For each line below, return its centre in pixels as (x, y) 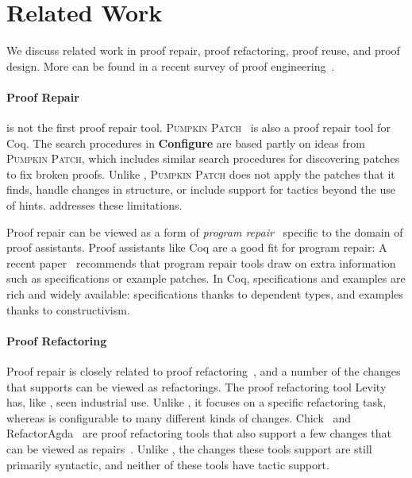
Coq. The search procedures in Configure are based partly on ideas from (186, 143)
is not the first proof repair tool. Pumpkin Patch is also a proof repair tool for (198, 127)
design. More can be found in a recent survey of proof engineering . (171, 66)
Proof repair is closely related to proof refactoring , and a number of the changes (204, 371)
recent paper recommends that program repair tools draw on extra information (201, 262)
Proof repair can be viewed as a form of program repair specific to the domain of (205, 231)
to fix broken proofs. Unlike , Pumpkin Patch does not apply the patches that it (201, 173)
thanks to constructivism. (68, 309)
